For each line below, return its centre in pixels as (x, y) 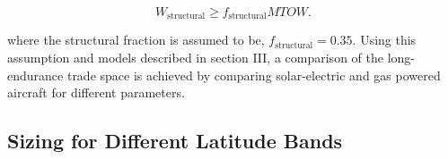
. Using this (384, 40)
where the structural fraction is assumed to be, (136, 40)
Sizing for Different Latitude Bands (175, 141)
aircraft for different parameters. (96, 92)
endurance (35, 75)
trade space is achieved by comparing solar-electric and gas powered (254, 75)
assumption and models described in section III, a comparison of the (195, 58)
